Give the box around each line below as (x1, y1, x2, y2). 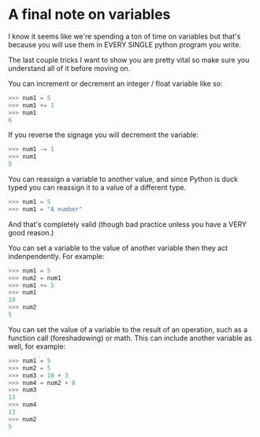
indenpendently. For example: (8, 251, 105, 261)
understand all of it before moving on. (8, 63, 131, 72)
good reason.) (8, 228, 54, 237)
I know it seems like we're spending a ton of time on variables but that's (8, 31, 241, 41)
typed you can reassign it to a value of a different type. (8, 183, 187, 192)
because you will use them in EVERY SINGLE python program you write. (8, 39, 242, 49)
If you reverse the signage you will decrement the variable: (8, 130, 199, 139)
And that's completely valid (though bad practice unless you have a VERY (8, 219, 247, 229)
